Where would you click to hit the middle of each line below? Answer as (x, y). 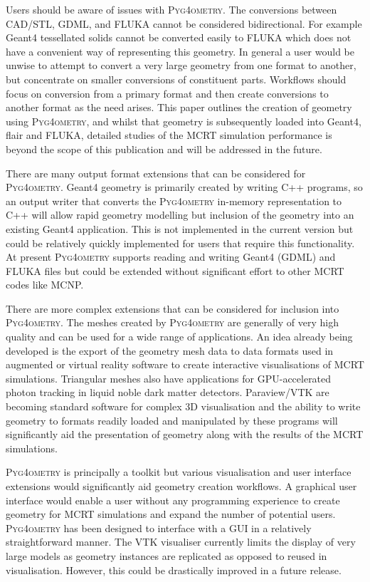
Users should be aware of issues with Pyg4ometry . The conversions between (171, 9)
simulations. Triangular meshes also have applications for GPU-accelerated (169, 378)
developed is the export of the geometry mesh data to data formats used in (170, 350)
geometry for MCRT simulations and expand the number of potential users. (171, 514)
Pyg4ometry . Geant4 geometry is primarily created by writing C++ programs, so (184, 187)
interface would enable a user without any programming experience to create (173, 500)
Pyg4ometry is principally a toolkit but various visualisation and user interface (179, 472)
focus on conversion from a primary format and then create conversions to (167, 93)
